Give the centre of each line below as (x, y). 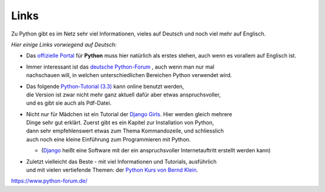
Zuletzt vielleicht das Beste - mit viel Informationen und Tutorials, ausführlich (121, 161)
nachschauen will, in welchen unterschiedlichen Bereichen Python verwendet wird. (129, 75)
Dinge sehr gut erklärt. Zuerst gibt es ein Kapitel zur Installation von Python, (120, 123)
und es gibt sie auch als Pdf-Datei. (69, 103)
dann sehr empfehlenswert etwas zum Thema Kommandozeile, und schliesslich (125, 131)
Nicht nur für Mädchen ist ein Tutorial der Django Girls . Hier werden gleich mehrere (129, 114)
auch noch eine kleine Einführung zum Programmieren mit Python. (108, 139)
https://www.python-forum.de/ (49, 181)
